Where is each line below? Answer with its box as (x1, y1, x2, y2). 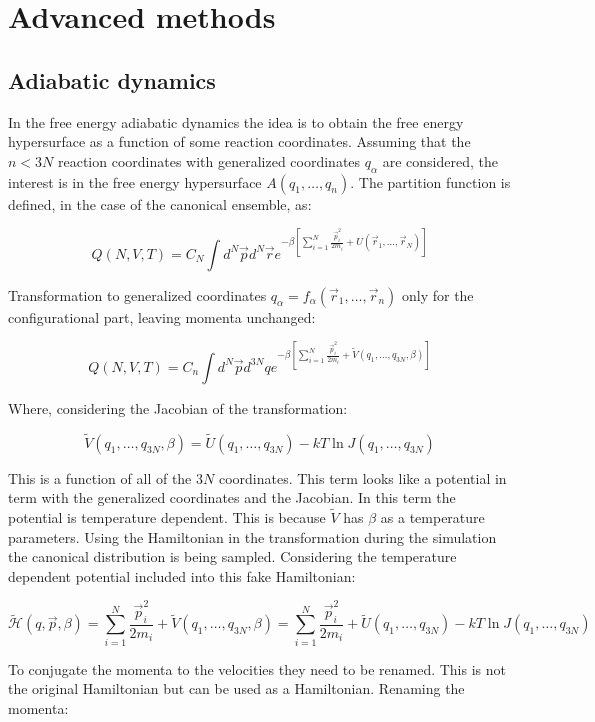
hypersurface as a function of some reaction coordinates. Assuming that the (8, 131, 471, 152)
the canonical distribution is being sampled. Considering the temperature (8, 546, 457, 567)
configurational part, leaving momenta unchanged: (8, 306, 316, 327)
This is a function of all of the (8, 467, 192, 488)
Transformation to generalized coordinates (8, 284, 267, 305)
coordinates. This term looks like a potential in (218, 467, 507, 488)
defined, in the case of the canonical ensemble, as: (8, 193, 312, 214)
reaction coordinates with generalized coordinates (57, 150, 361, 171)
